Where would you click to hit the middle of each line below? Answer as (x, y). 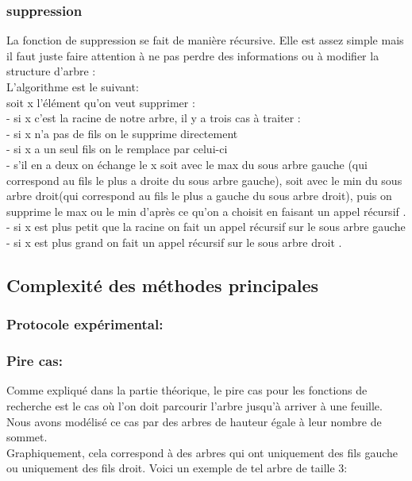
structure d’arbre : (51, 71)
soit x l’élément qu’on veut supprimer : (101, 102)
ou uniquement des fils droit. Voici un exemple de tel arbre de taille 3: (177, 468)
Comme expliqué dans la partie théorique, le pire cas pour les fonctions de (187, 390)
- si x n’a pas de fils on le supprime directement (122, 133)
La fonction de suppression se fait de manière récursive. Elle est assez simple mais (205, 40)
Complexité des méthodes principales (163, 285)
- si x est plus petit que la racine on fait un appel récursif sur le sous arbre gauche (206, 227)
